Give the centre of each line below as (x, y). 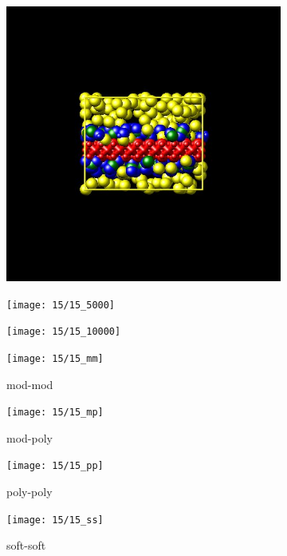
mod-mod (30, 384)
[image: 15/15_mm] (55, 358)
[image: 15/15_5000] (61, 305)
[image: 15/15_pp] (55, 466)
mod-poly (29, 437)
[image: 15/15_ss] (55, 520)
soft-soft (26, 545)
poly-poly (29, 492)
